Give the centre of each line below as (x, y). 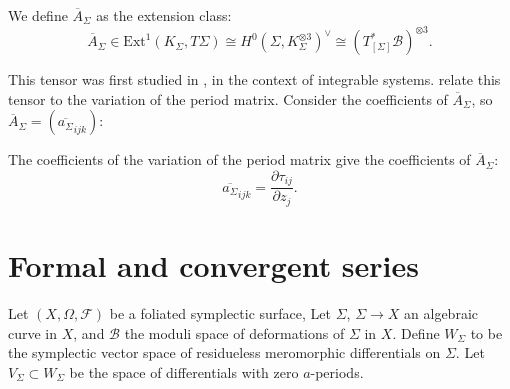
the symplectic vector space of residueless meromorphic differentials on (224, 352)
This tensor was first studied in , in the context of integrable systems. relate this (254, 79)
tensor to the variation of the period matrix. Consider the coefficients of (228, 98)
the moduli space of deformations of (234, 332)
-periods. (337, 371)
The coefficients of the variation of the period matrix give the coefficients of (239, 159)
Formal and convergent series (214, 265)
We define (38, 15)
